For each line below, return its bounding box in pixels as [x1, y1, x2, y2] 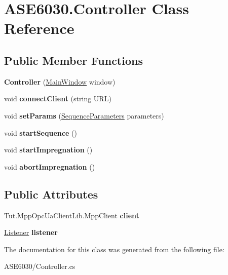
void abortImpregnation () [4, 161, 95, 172]
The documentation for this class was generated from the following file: [4, 244, 224, 254]
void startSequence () [4, 127, 77, 138]
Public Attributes [4, 186, 98, 202]
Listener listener [4, 227, 58, 238]
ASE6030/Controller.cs [4, 261, 75, 271]
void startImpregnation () [4, 144, 93, 155]
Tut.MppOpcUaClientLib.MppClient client [4, 210, 139, 220]
